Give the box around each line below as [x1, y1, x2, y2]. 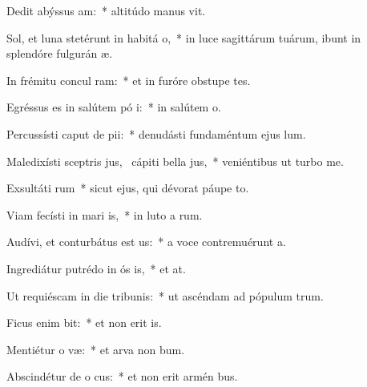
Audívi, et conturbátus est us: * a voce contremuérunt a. [6, 233, 286, 250]
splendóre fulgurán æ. [6, 45, 113, 62]
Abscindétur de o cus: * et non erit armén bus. [6, 368, 238, 385]
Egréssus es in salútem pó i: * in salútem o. [6, 99, 221, 115]
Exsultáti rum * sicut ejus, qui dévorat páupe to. [6, 179, 249, 196]
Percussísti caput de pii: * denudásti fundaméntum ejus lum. [6, 125, 306, 142]
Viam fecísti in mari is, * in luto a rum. [6, 206, 203, 223]
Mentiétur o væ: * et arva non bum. [6, 341, 185, 357]
